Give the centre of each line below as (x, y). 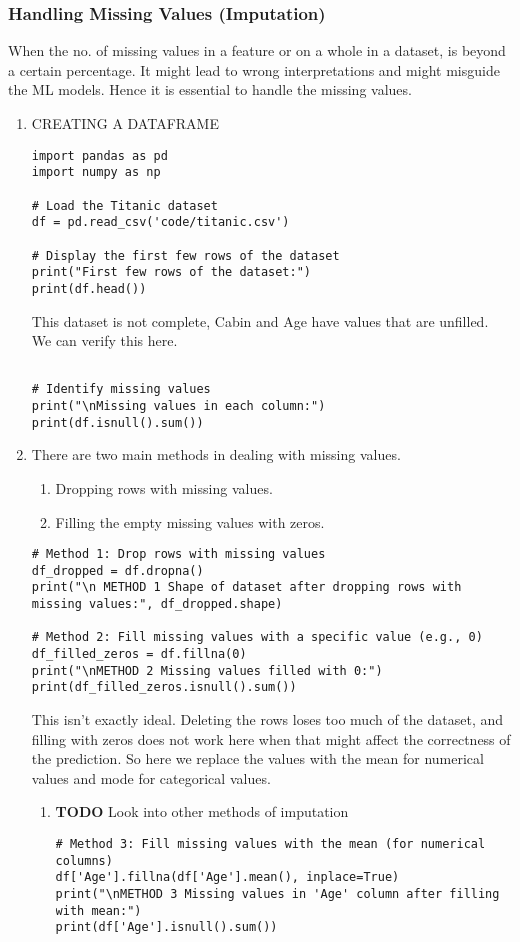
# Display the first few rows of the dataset (185, 255)
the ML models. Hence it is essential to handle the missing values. (210, 89)
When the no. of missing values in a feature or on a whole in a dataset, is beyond (257, 50)
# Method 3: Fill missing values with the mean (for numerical (270, 843)
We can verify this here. (104, 340)
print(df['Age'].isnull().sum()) (166, 927)
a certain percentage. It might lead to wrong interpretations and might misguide (254, 69)
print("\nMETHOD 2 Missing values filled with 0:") (207, 670)
